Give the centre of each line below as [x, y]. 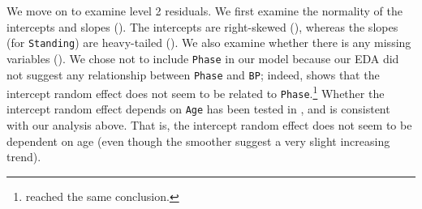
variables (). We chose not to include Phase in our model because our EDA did [203, 58]
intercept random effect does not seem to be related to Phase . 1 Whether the [196, 92]
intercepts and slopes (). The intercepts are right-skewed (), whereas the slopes [202, 26]
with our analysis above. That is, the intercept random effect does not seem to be [209, 125]
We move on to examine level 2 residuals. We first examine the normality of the [205, 11]
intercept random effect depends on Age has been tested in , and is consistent [198, 109]
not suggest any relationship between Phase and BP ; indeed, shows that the [193, 74]
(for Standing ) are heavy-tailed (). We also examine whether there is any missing [209, 43]
